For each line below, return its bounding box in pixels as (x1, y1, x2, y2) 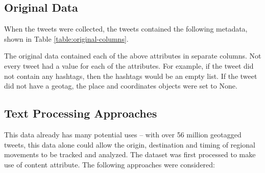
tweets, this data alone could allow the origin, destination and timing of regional (4, 139, 255, 150)
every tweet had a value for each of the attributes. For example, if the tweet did (4, 60, 254, 71)
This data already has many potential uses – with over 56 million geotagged (4, 129, 242, 139)
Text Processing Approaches (4, 105, 157, 121)
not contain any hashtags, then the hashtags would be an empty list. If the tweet (4, 70, 257, 81)
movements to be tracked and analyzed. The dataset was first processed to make (4, 149, 256, 160)
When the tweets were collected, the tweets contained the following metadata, (4, 23, 248, 34)
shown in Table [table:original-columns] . (4, 33, 129, 44)
